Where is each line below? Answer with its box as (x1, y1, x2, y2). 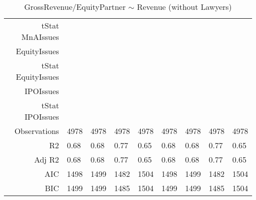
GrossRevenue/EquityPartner (24, 1, 126, 12)
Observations (14, 125, 59, 136)
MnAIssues (21, 31, 59, 42)
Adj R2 (34, 154, 59, 165)
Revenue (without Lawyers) (137, 1, 232, 12)
